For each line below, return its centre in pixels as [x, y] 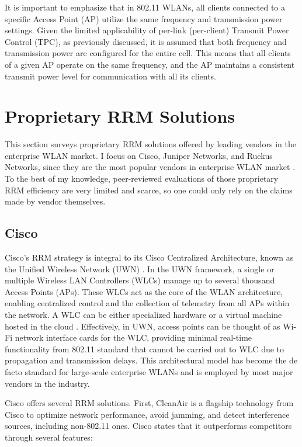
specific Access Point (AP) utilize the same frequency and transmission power [144, 18]
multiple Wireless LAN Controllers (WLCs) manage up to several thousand [140, 280]
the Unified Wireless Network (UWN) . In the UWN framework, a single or [140, 268]
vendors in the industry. [47, 383]
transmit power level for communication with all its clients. [110, 76]
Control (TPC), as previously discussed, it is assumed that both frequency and [146, 41]
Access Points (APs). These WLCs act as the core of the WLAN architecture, [144, 291]
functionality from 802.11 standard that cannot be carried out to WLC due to [145, 349]
